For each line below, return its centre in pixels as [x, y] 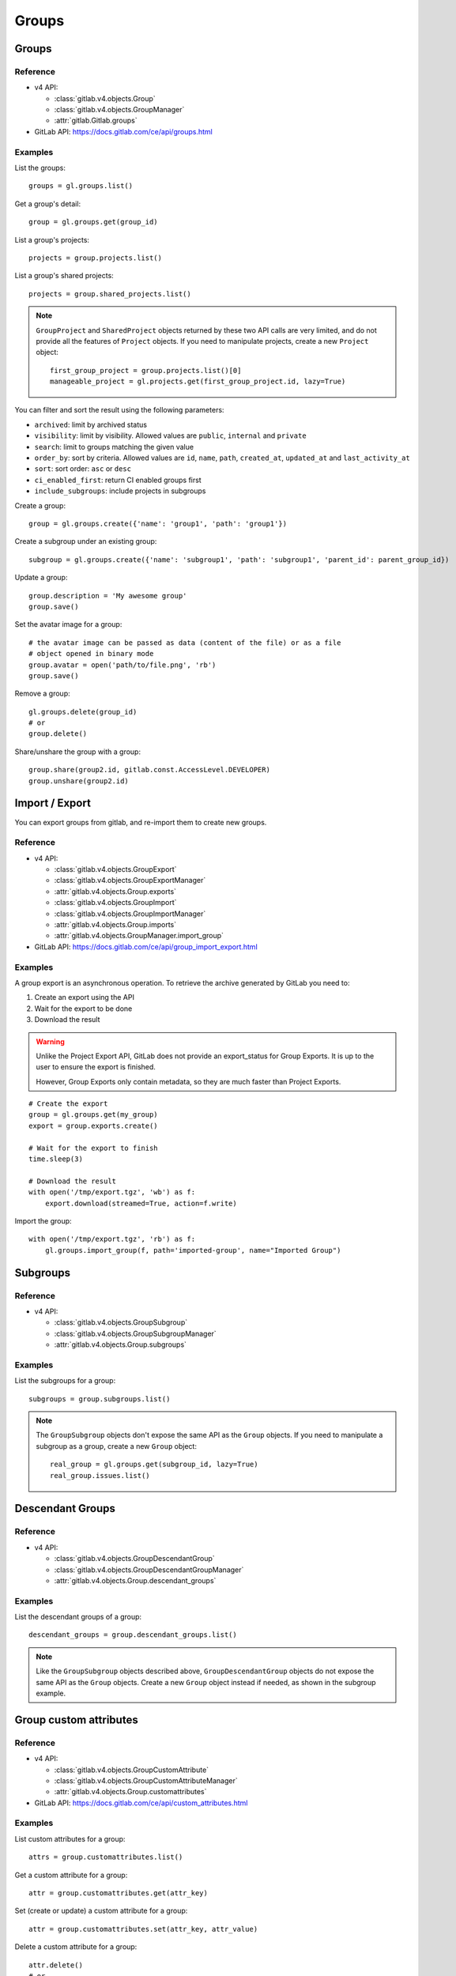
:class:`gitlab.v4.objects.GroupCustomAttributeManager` [146, 1780]
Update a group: [41, 578]
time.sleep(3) [56, 1159]
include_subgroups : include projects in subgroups [120, 491]
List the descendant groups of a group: [78, 1617]
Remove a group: [42, 694]
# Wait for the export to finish [93, 1148]
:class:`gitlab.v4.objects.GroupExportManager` [130, 881]
